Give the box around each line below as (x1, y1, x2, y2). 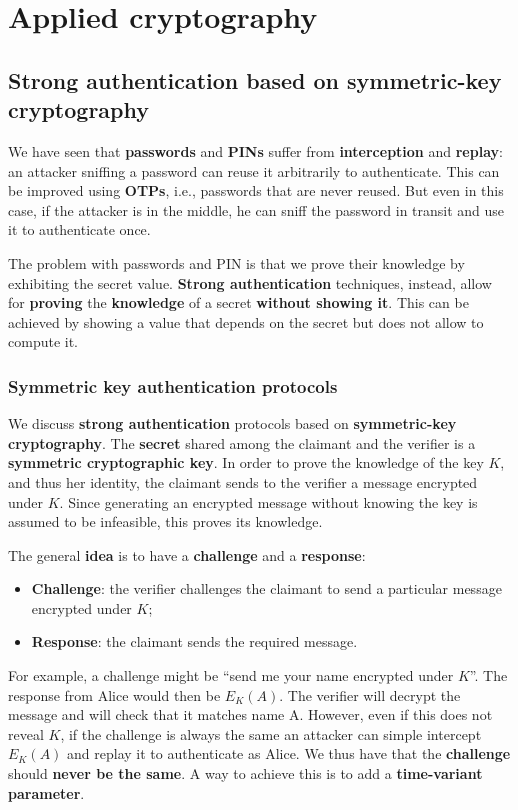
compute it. (8, 331, 78, 352)
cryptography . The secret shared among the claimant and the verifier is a (8, 432, 476, 453)
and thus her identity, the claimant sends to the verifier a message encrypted (8, 471, 478, 492)
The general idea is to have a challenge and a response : (8, 544, 366, 565)
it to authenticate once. (8, 219, 151, 240)
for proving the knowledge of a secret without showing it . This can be (8, 292, 469, 313)
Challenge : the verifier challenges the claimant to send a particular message (31, 578, 502, 599)
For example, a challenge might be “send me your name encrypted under (8, 665, 454, 686)
